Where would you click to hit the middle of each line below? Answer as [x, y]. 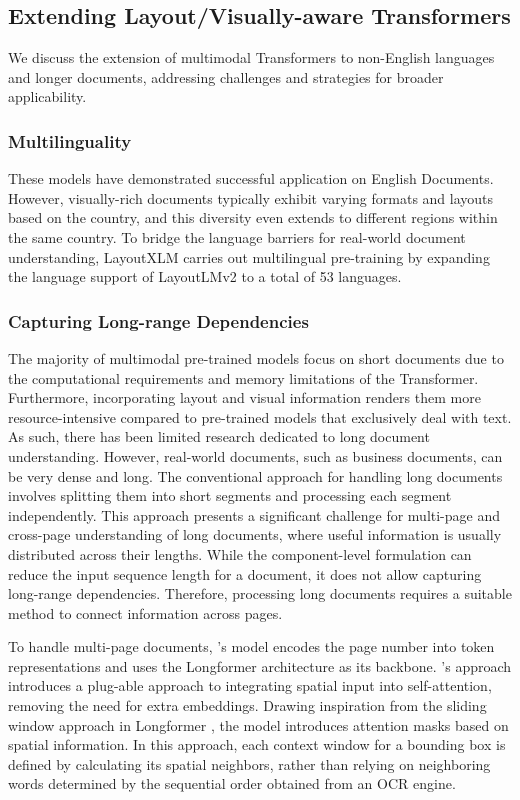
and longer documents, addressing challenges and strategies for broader [226, 76]
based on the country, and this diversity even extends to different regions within [253, 217]
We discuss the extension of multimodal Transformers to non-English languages [251, 57]
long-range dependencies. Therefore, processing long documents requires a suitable [260, 593]
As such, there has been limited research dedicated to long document [219, 436]
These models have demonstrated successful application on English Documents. [251, 178]
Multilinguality [70, 140]
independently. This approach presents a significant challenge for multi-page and [254, 514]
